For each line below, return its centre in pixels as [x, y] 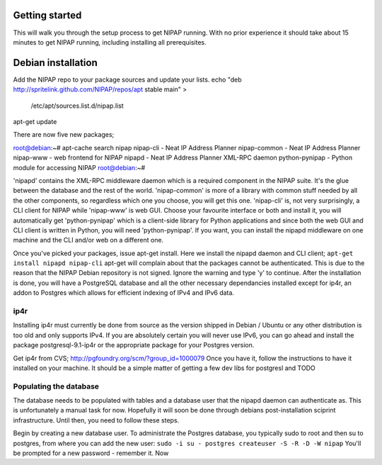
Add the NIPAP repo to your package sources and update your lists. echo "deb [127, 79]
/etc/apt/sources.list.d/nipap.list [77, 106]
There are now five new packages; [64, 135]
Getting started [47, 15]
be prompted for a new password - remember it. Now [91, 453]
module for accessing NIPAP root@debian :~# [79, 167]
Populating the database [56, 386]
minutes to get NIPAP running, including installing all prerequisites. [110, 42]
